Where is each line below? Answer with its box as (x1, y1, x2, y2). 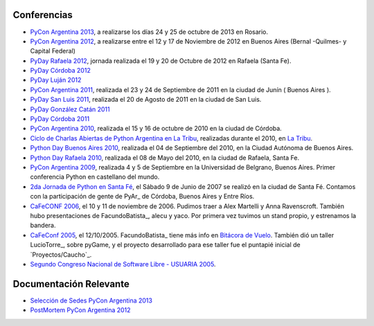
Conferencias (12, 9, 73, 21)
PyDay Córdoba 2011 (30, 115, 90, 123)
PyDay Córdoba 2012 (30, 66, 91, 75)
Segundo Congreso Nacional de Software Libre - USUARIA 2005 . (30, 260, 216, 268)
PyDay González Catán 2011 (30, 105, 110, 114)
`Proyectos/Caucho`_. (30, 250, 92, 259)
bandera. (30, 221, 56, 230)
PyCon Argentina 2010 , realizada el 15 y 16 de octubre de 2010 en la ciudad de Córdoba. (30, 125, 282, 133)
